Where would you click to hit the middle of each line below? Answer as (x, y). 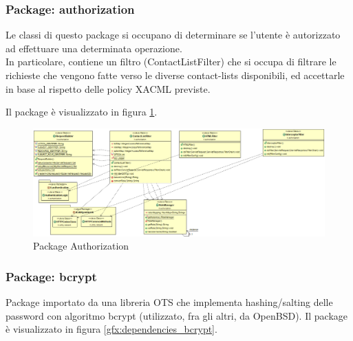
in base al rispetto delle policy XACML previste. (108, 88)
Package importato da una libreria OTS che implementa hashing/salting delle (169, 302)
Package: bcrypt (51, 276)
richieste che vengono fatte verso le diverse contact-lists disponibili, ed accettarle (175, 75)
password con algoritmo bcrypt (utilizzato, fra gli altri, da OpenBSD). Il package (176, 315)
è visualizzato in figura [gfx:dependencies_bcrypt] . (111, 329)
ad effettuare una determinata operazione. (94, 48)
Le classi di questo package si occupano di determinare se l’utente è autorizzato (173, 35)
